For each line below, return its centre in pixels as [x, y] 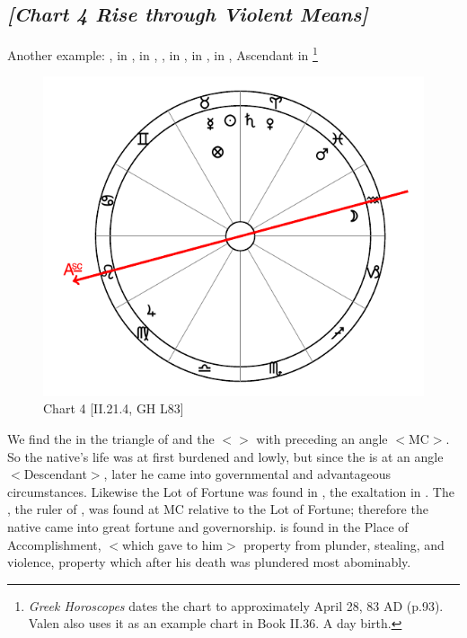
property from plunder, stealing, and [344, 544]
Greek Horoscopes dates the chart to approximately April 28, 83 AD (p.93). [236, 605]
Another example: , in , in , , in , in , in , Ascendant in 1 [163, 53]
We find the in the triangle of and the [111, 439]
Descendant [55, 474]
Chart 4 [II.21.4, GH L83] [114, 408]
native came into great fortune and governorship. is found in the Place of [208, 527]
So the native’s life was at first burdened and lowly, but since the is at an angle [225, 456]
